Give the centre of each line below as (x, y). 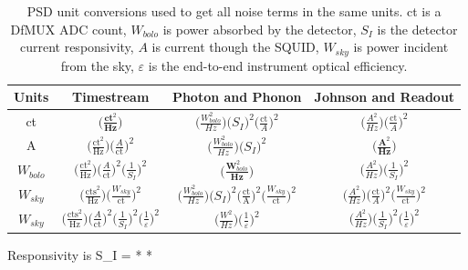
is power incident (401, 47)
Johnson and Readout (385, 97)
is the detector (417, 29)
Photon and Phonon (237, 97)
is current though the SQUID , (235, 47)
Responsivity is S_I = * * (80, 254)
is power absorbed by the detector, (260, 29)
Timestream (111, 97)
